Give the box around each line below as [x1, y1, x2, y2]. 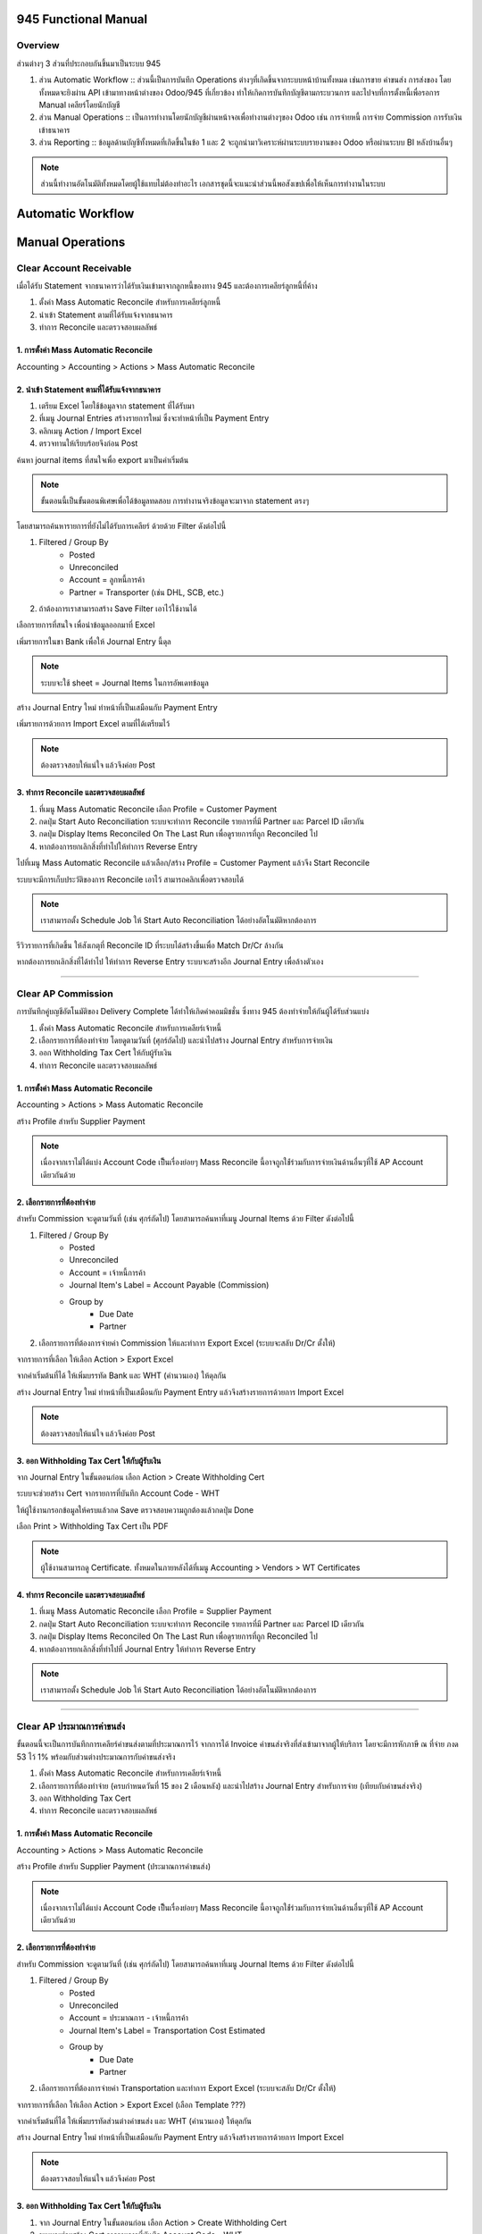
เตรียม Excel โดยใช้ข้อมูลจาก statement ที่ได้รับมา [38, 400, 195, 411]
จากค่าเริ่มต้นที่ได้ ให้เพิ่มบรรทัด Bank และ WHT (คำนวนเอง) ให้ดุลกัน [16, 1370, 227, 1381]
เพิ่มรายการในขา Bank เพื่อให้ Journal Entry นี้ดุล [16, 635, 171, 647]
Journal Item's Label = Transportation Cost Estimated [69, 2025, 266, 2036]
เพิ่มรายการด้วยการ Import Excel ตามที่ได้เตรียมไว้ [16, 718, 170, 729]
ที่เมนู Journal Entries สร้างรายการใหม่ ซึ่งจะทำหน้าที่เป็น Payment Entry [38, 413, 270, 424]
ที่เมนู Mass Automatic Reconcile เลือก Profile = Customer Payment [38, 803, 278, 814]
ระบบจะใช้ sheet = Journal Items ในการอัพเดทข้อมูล [40, 677, 209, 688]
